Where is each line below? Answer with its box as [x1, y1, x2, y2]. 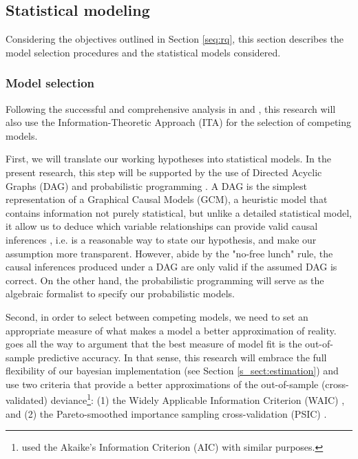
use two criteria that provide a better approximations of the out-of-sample [6, 376, 319, 391]
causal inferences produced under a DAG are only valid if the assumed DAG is [6, 259, 337, 274]
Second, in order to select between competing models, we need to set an [6, 309, 308, 323]
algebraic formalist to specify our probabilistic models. [6, 286, 235, 301]
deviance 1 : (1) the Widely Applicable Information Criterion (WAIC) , [50, 391, 345, 407]
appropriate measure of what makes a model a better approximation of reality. [6, 323, 337, 337]
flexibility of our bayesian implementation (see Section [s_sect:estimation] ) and [6, 363, 339, 378]
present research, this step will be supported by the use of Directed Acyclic [6, 164, 322, 179]
